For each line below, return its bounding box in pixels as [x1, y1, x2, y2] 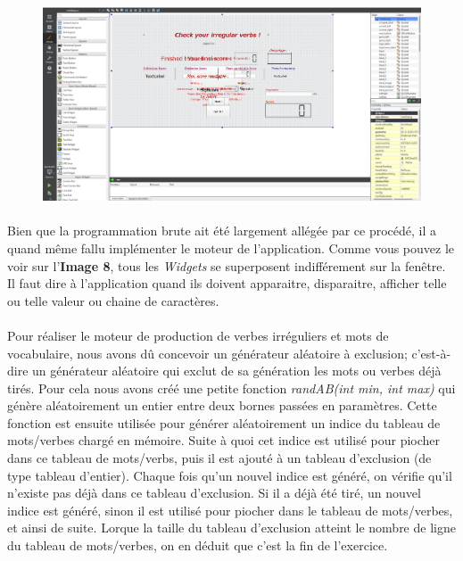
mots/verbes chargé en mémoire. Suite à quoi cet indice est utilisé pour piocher [7, 431, 441, 450]
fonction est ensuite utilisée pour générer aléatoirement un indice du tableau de [7, 413, 441, 432]
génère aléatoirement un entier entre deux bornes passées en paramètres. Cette [7, 396, 437, 415]
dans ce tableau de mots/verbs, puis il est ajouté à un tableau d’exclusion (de [7, 449, 432, 467]
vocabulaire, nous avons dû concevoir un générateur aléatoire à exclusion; [7, 343, 408, 362]
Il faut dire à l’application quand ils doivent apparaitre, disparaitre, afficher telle [7, 274, 447, 293]
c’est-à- [411, 343, 451, 362]
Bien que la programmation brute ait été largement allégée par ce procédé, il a [7, 221, 437, 240]
